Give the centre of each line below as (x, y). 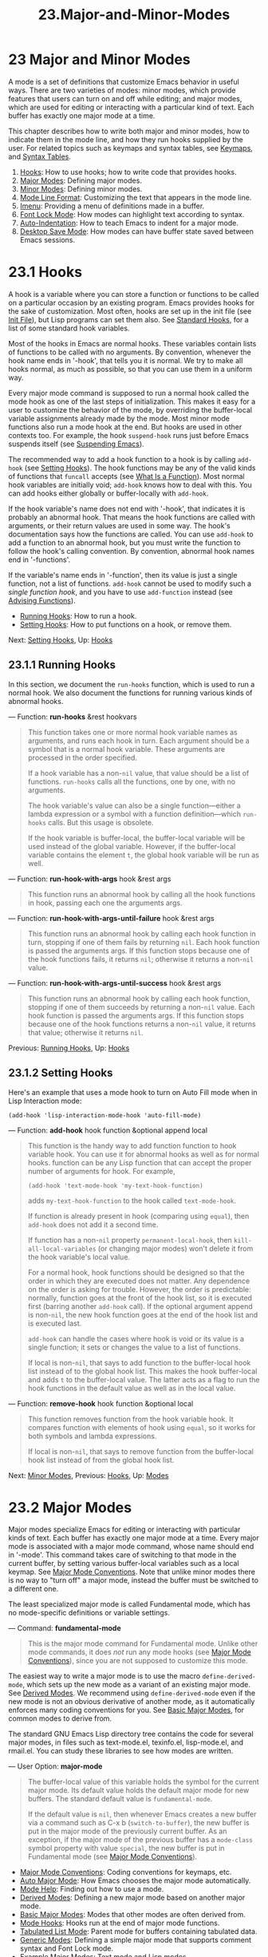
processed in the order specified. (83, 757)
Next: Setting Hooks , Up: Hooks (61, 639)
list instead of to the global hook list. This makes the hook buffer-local (142, 1371)
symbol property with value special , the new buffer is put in (126, 1848)
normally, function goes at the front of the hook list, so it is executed (140, 1298)
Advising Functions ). (42, 600)
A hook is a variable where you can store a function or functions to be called (134, 294)
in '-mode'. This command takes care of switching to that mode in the (122, 1555)
